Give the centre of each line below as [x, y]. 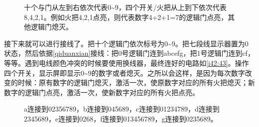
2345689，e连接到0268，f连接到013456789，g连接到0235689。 [121, 118]
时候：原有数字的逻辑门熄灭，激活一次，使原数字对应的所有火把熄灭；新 [136, 82]
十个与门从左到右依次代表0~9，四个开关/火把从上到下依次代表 [125, 7]
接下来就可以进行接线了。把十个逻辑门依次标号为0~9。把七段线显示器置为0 [126, 43]
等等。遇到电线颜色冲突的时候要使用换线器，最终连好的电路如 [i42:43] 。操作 [127, 63]
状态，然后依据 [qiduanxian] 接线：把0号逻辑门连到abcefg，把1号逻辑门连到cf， [129, 53]
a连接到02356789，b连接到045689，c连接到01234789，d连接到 [122, 109]
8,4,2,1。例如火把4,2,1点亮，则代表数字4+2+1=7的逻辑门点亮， [126, 17]
